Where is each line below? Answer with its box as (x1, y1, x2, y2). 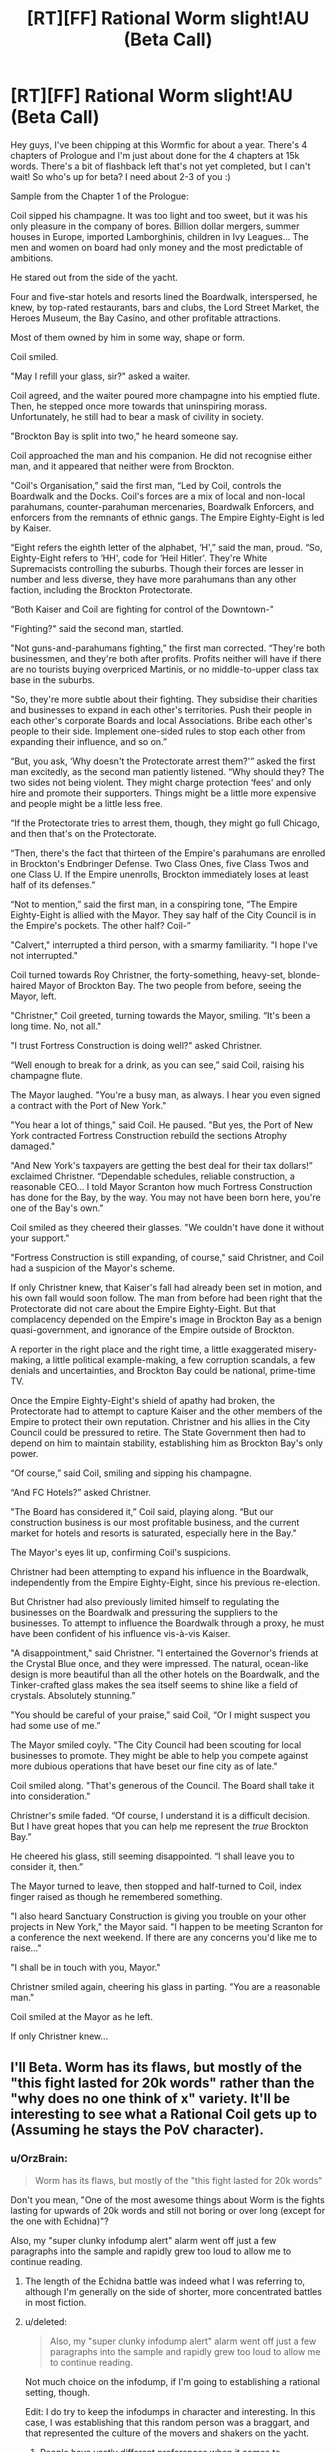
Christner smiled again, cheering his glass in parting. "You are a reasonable (10, 1980, 321, 1992)
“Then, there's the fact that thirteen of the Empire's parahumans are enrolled (10, 847, 326, 859)
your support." (10, 1232, 70, 1244)
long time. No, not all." (10, 1020, 102, 1032)
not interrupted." (10, 949, 78, 961)
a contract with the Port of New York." (10, 1099, 167, 1111)
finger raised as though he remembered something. (10, 1890, 223, 1902)
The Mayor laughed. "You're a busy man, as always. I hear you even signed (10, 1088, 321, 1101)
